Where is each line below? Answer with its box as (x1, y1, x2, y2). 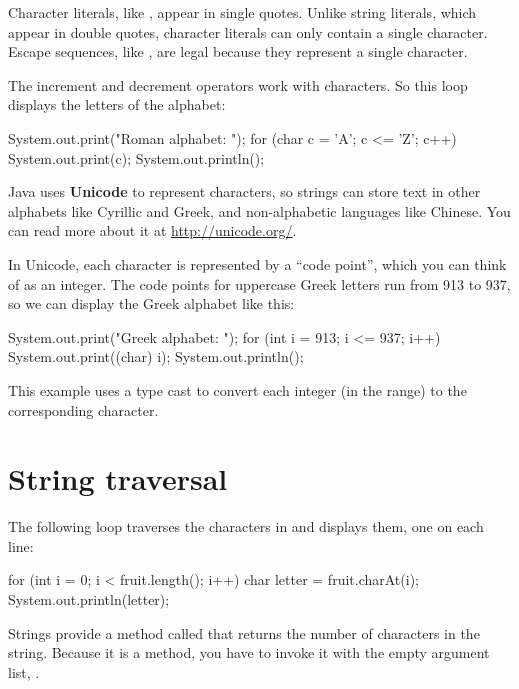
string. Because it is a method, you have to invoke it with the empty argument (8, 642, 490, 663)
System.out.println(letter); (8, 589, 170, 609)
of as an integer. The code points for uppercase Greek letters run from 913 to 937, (8, 273, 511, 294)
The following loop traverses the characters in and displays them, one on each (8, 516, 484, 537)
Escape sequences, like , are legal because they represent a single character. (8, 41, 468, 62)
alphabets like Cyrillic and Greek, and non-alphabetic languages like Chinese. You (8, 200, 511, 221)
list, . (8, 661, 40, 682)
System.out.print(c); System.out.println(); (8, 147, 265, 168)
